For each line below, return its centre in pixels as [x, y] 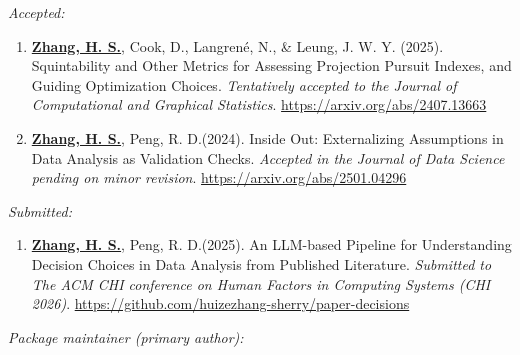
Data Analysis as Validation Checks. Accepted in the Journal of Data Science [268, 157]
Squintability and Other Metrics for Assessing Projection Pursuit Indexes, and [271, 65]
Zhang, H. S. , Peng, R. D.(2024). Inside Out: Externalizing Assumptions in [267, 137]
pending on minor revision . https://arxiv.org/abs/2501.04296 [219, 177]
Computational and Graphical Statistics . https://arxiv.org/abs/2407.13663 [259, 104]
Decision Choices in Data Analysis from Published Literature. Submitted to [261, 263]
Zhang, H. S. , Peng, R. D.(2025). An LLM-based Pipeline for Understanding [271, 244]
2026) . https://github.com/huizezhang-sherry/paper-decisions [220, 303]
